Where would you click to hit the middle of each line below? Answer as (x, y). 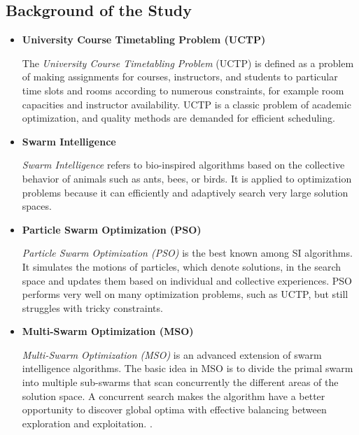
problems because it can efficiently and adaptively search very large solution (185, 192)
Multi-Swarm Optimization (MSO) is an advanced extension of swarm (172, 354)
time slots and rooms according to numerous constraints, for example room (183, 90)
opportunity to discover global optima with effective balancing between (174, 409)
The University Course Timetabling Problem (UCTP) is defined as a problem (188, 63)
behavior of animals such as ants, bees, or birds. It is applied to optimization (187, 178)
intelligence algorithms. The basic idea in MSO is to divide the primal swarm (188, 368)
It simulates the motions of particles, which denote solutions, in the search (181, 266)
